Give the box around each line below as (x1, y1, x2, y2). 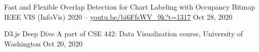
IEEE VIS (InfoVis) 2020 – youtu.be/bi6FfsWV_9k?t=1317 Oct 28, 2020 (4, 11, 233, 22)
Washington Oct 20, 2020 (4, 38, 82, 48)
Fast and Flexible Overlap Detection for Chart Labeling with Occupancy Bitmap (4, 2, 255, 12)
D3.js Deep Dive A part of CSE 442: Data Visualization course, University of (4, 28, 243, 39)
